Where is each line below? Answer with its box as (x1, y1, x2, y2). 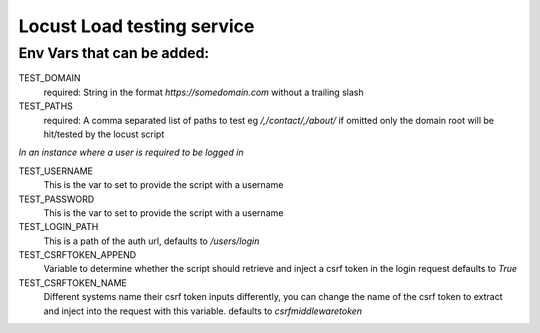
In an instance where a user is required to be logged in (18, 146, 244, 159)
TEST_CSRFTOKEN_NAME (18, 276, 127, 289)
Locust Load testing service (18, 15, 255, 37)
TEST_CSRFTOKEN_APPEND (18, 249, 137, 261)
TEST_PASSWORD (18, 193, 95, 205)
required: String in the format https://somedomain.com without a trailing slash (43, 86, 364, 98)
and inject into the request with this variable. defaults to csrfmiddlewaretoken (43, 305, 363, 317)
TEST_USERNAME (18, 165, 94, 177)
